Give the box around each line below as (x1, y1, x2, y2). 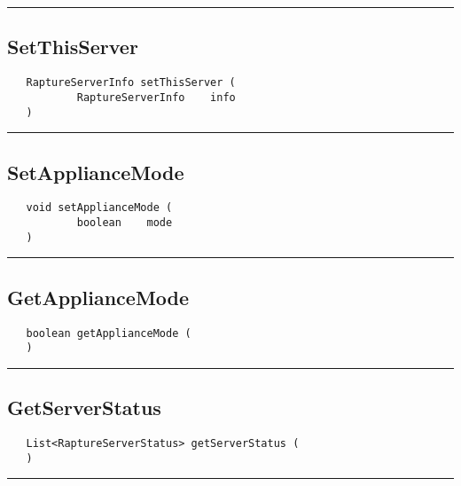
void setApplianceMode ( (26, 201, 173, 215)
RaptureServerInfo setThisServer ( (26, 76, 236, 90)
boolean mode (76, 216, 173, 230)
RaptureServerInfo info (76, 90, 236, 104)
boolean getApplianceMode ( (26, 326, 191, 340)
